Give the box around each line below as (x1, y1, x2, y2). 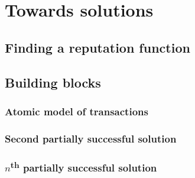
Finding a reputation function (5, 38, 190, 56)
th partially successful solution (10, 158, 157, 174)
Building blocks (5, 73, 101, 91)
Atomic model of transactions (5, 103, 148, 118)
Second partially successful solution (5, 131, 177, 145)
